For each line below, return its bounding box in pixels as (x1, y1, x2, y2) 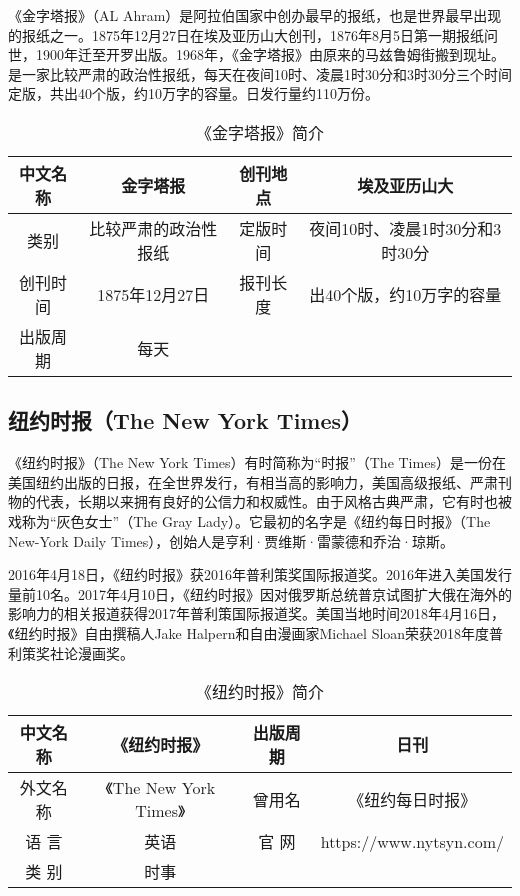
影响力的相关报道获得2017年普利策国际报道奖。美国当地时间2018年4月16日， (8, 603, 505, 624)
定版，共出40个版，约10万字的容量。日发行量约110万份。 (8, 83, 379, 104)
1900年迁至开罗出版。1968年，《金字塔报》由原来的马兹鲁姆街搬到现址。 (35, 44, 505, 65)
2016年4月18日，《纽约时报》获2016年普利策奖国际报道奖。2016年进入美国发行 (8, 564, 512, 585)
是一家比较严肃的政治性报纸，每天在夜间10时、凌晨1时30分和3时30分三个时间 (8, 63, 512, 84)
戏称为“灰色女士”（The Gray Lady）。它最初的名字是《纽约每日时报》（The (8, 510, 491, 531)
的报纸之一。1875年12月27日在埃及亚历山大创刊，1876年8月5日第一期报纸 (8, 24, 484, 45)
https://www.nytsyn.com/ (320, 829, 504, 853)
